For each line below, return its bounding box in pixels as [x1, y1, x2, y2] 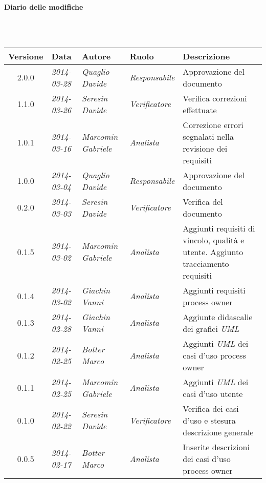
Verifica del [183, 195, 223, 207]
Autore [82, 50, 111, 62]
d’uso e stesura [183, 414, 236, 426]
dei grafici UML [183, 322, 239, 334]
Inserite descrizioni [183, 440, 250, 453]
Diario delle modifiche [4, 2, 83, 12]
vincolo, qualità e [183, 234, 245, 246]
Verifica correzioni [183, 92, 247, 104]
